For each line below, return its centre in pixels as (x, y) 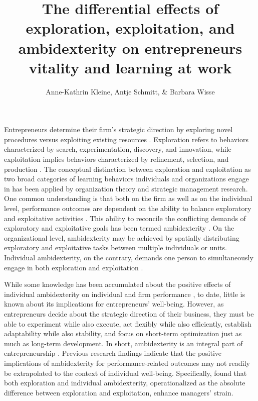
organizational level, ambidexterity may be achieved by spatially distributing (122, 237)
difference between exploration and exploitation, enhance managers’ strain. (119, 392)
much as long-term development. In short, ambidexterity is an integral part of (123, 343)
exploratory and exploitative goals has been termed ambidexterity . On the (119, 228)
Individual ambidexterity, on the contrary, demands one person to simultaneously (129, 257)
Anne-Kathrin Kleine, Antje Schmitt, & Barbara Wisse (130, 91)
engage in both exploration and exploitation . (74, 267)
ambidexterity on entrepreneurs (130, 47)
